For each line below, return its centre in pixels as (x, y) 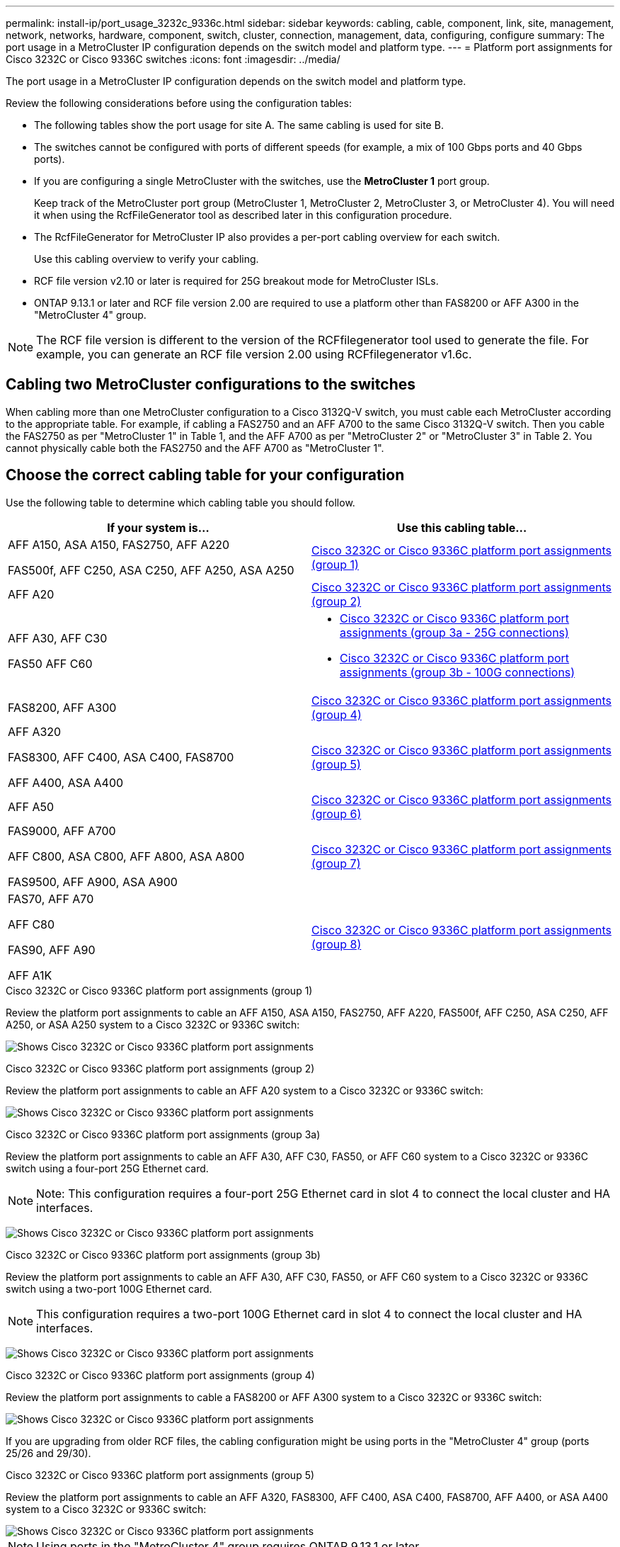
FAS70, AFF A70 (51, 899)
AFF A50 (31, 806)
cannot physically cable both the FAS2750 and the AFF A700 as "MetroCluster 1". (195, 448)
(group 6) (337, 814)
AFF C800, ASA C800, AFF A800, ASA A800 (126, 856)
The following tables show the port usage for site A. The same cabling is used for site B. (239, 125)
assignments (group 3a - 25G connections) (454, 632)
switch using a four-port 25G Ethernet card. (107, 1168)
